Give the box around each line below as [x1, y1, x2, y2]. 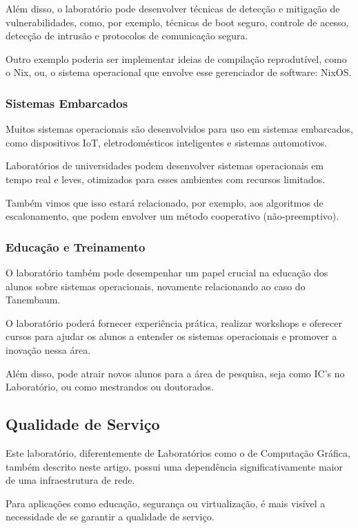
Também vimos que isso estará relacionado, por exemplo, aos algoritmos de [6, 195, 324, 209]
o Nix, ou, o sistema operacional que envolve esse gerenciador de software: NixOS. [6, 65, 352, 79]
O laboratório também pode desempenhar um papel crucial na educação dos [6, 265, 328, 279]
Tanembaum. [6, 292, 61, 307]
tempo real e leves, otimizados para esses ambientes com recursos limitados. [6, 171, 326, 186]
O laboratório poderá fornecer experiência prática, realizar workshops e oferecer [6, 315, 342, 330]
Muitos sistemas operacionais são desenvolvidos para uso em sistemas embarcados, [6, 122, 353, 136]
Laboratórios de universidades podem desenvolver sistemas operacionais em [6, 158, 324, 173]
